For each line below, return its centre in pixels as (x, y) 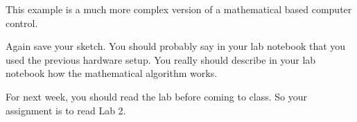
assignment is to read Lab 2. (66, 110)
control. (22, 23)
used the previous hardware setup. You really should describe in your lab (161, 59)
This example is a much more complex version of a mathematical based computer (179, 9)
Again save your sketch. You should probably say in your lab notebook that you (176, 46)
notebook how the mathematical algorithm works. (112, 73)
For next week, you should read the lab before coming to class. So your (156, 96)
